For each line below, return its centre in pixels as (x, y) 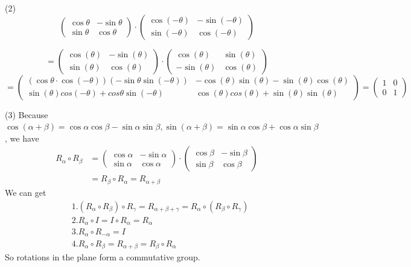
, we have (22, 138)
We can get (26, 192)
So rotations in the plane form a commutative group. (103, 256)
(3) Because (27, 114)
